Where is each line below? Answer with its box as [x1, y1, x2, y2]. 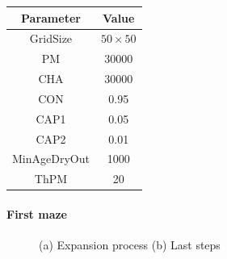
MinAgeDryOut [12, 150, 90, 167]
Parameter [21, 9, 81, 26]
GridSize [29, 30, 73, 47]
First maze [6, 205, 67, 222]
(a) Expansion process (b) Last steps [39, 236, 221, 253]
